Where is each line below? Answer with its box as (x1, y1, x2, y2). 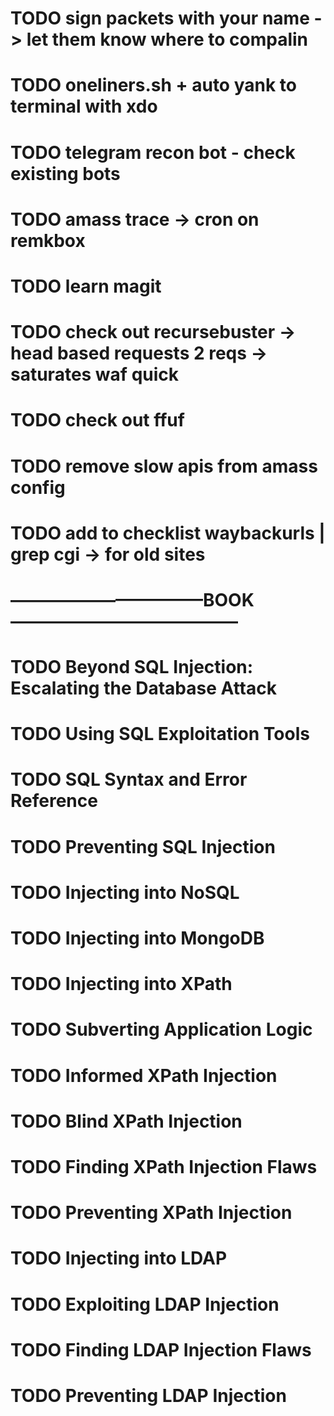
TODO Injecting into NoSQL (10, 881, 240, 904)
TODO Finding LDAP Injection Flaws (10, 1338, 312, 1361)
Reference (10, 790, 98, 812)
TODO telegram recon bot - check (10, 141, 296, 164)
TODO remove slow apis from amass (10, 455, 318, 477)
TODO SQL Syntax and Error (10, 768, 248, 791)
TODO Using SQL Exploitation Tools (10, 723, 310, 746)
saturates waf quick (10, 363, 180, 386)
